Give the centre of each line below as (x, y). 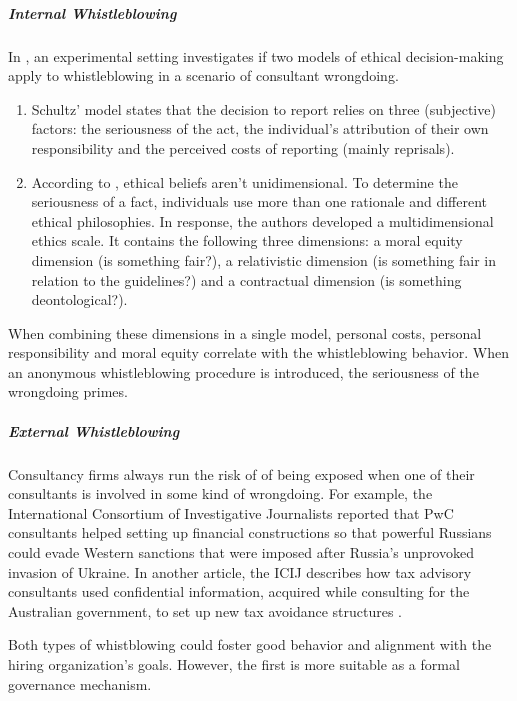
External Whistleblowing (94, 430)
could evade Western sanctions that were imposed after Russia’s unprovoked (241, 552)
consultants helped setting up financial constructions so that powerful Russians (250, 532)
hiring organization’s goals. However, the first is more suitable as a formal (234, 663)
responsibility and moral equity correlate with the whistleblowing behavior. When (258, 352)
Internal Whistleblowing (92, 12)
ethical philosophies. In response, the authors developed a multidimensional (262, 220)
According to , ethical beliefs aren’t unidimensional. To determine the (244, 181)
